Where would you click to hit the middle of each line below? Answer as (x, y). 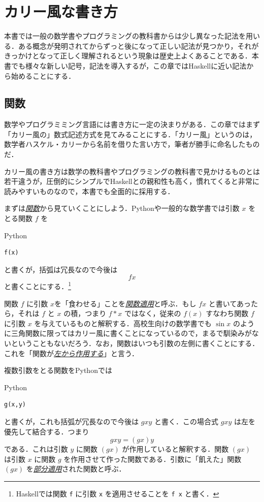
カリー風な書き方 (61, 11)
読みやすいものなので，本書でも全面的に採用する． (89, 191)
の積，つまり (85, 313)
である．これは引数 (36, 449)
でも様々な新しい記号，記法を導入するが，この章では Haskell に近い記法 (129, 65)
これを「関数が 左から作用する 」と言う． (71, 353)
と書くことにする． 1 (38, 286)
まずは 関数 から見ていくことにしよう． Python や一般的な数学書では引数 (122, 208)
